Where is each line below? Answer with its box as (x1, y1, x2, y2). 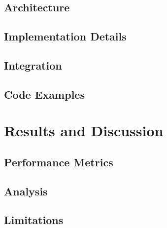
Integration (4, 57, 62, 73)
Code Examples (4, 86, 85, 102)
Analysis (4, 183, 48, 198)
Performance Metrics (4, 154, 113, 169)
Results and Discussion (4, 120, 164, 141)
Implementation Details (4, 29, 127, 44)
